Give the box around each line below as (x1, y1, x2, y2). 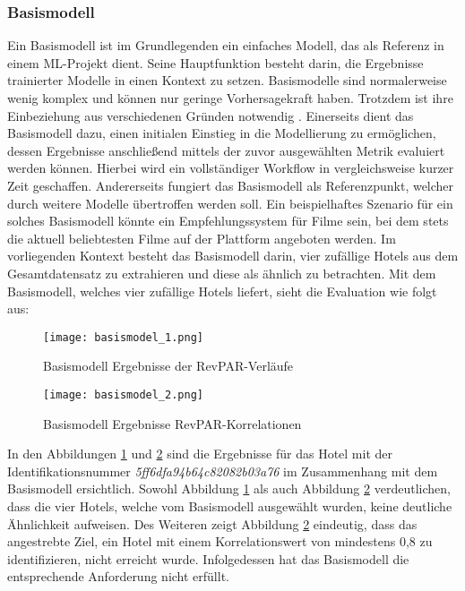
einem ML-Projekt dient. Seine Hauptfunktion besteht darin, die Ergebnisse (7, 53, 424, 72)
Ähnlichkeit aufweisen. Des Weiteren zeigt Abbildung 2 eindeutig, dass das (7, 514, 418, 533)
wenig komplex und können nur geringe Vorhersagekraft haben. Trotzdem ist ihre (7, 89, 453, 107)
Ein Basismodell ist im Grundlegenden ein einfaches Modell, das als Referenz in (7, 36, 444, 55)
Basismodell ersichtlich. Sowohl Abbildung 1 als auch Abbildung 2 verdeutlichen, (7, 479, 451, 498)
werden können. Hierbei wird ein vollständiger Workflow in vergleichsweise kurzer (7, 158, 454, 177)
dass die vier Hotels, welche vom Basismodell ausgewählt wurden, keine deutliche (7, 497, 452, 515)
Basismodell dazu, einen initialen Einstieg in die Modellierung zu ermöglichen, (7, 124, 436, 142)
